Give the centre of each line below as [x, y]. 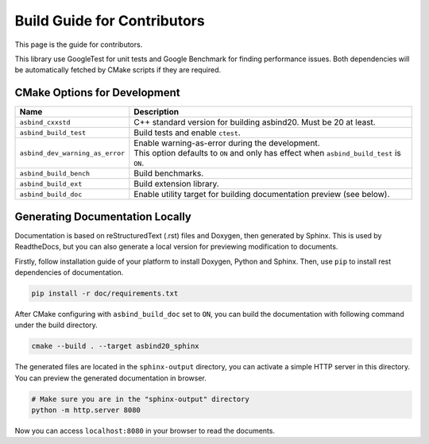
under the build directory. [56, 325]
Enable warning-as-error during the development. [227, 143]
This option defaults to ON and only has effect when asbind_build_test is [267, 153]
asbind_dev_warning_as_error [72, 153]
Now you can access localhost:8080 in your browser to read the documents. [145, 430]
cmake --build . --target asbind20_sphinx [115, 346]
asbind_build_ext [51, 184]
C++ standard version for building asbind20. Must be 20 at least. [255, 122]
